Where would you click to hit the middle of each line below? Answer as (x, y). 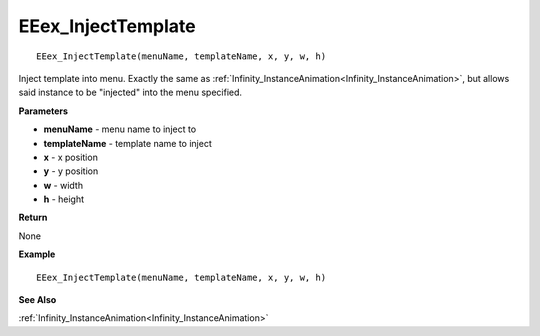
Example (37, 254)
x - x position (71, 157)
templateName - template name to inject (127, 143)
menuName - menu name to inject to (120, 129)
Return (33, 217)
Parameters (43, 111)
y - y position (71, 171)
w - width (63, 185)
